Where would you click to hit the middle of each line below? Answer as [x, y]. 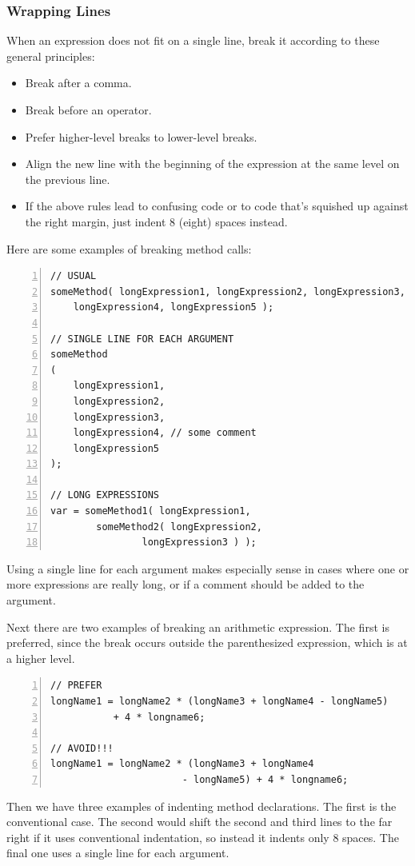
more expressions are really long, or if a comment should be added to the [186, 584]
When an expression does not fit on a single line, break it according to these [193, 40]
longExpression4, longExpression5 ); [174, 307]
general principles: [51, 56]
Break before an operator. [88, 110]
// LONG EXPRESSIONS [105, 495]
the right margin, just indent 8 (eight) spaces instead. [156, 221]
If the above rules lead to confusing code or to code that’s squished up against [217, 206]
